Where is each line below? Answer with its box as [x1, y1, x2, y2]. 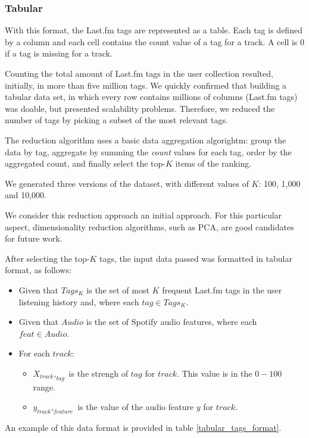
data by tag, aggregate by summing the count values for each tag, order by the [5, 145, 292, 158]
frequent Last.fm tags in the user [162, 283, 282, 296]
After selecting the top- [5, 252, 90, 264]
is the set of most [86, 283, 149, 296]
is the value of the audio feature [77, 401, 194, 413]
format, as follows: [5, 264, 71, 276]
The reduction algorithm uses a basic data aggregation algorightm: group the [5, 133, 286, 146]
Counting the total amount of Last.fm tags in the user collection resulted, [5, 67, 273, 79]
